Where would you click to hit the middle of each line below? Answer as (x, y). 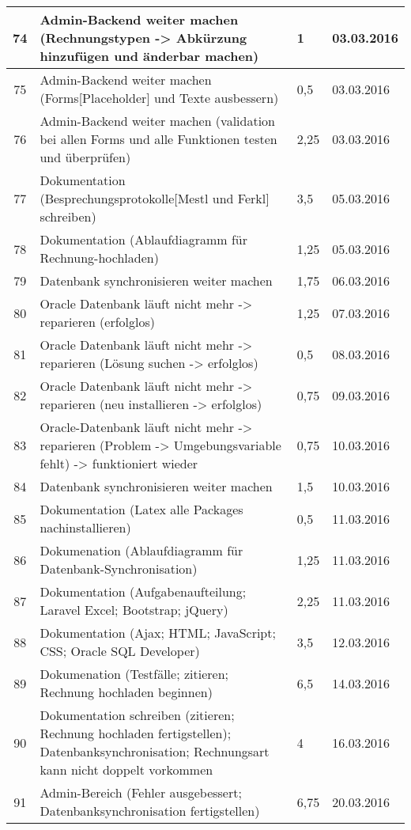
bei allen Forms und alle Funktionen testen (158, 139)
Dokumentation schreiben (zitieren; (137, 715)
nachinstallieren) (85, 527)
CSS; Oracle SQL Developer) (120, 651)
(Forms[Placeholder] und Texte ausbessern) (159, 98)
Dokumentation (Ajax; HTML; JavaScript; (158, 633)
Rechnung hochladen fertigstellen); (136, 733)
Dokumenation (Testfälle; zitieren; (134, 674)
